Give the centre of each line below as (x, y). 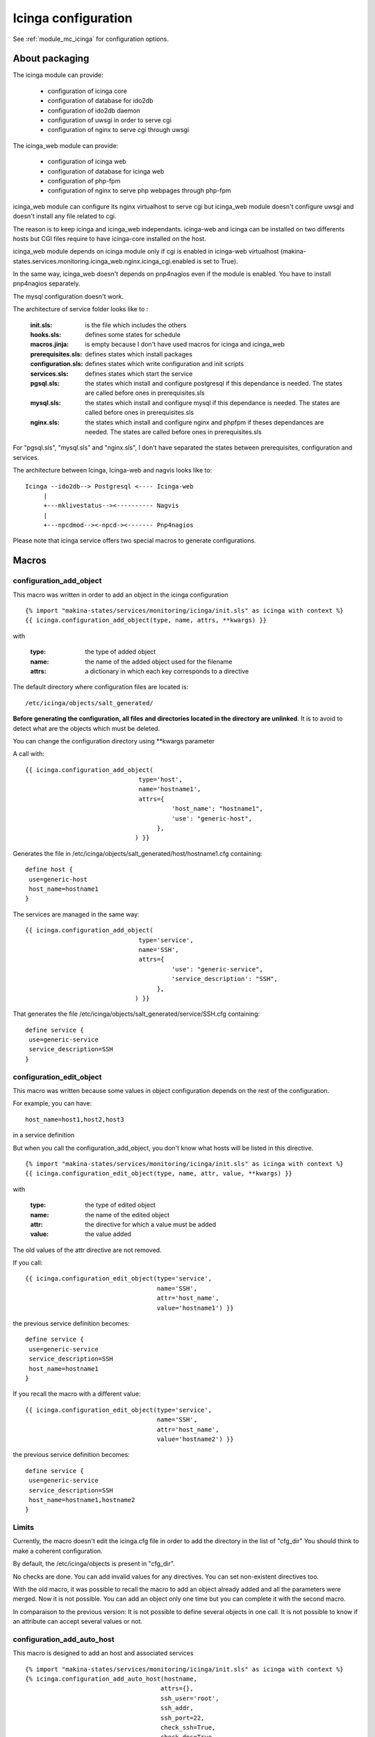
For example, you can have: (52, 1103)
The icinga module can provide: (58, 75)
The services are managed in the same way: (76, 914)
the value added (108, 1234)
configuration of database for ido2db (100, 101)
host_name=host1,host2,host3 (75, 1119)
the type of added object (120, 652)
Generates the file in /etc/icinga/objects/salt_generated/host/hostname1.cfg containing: (138, 853)
